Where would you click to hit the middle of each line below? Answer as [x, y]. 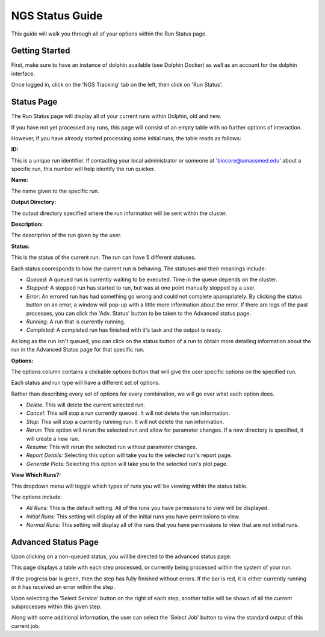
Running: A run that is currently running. [76, 322]
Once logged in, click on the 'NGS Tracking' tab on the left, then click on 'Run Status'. [117, 85]
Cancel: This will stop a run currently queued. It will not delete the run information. [128, 413]
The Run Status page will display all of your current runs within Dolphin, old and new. [116, 116]
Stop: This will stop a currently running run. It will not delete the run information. [125, 421]
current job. [26, 626]
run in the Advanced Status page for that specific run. [78, 350]
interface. [23, 73]
